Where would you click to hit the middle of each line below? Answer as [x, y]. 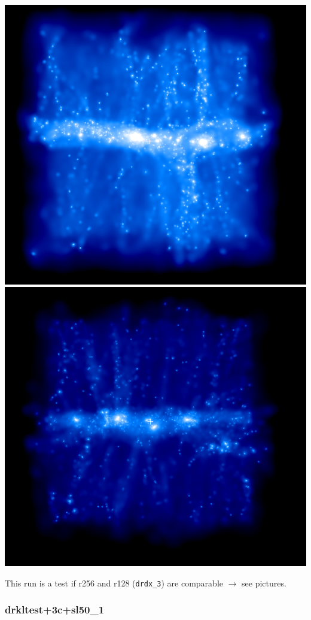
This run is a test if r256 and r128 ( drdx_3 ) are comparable [114, 583]
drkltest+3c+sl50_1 [55, 610]
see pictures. [264, 583]
